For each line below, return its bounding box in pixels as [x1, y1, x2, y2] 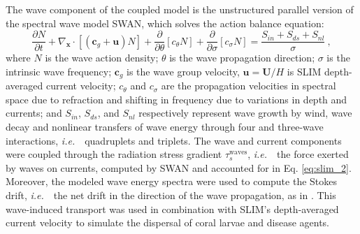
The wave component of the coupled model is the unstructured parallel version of [6, 2, 354, 16]
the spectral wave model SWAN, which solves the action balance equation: [6, 15, 324, 30]
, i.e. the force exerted [247, 147, 349, 161]
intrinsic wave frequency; [6, 64, 112, 78]
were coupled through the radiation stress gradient [6, 147, 222, 161]
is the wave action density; [45, 50, 159, 65]
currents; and [6, 105, 62, 120]
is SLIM [287, 64, 322, 78]
